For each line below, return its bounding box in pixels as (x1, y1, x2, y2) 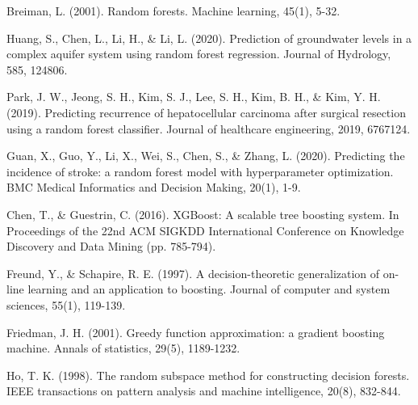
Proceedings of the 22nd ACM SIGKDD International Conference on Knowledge (6, 221, 404, 238)
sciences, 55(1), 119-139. (6, 296, 126, 313)
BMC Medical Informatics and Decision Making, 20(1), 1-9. (6, 179, 301, 196)
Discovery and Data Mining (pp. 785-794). (6, 238, 216, 255)
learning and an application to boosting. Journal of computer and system (27, 281, 391, 297)
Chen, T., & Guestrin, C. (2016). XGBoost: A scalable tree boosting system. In (6, 205, 399, 222)
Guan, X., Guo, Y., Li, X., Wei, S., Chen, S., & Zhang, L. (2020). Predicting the (6, 147, 405, 164)
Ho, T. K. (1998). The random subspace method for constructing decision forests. (6, 366, 410, 383)
